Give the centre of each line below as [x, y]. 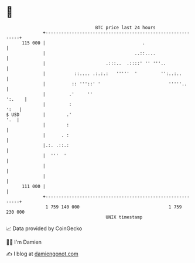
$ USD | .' [39, 115]
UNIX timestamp [124, 217]
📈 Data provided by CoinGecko [44, 228]
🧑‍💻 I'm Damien [24, 242]
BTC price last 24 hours [126, 28]
